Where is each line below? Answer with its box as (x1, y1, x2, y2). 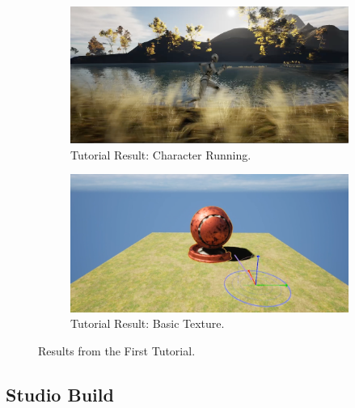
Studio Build (6, 381, 114, 406)
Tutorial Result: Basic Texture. (70, 315, 225, 332)
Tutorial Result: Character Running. (70, 146, 251, 163)
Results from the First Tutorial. (38, 342, 196, 359)
